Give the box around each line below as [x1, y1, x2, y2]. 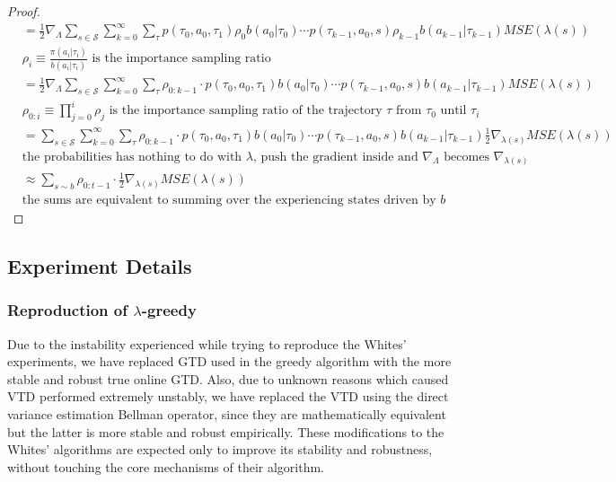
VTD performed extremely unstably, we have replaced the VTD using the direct [7, 387, 449, 406]
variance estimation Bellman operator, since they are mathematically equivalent [7, 404, 446, 423]
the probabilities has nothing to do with [22, 150, 242, 163]
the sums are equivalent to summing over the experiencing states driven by [22, 193, 436, 206]
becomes [444, 150, 489, 163]
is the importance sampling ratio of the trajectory [109, 104, 383, 118]
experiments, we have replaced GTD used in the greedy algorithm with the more [7, 352, 452, 371]
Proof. [7, 2, 40, 20]
